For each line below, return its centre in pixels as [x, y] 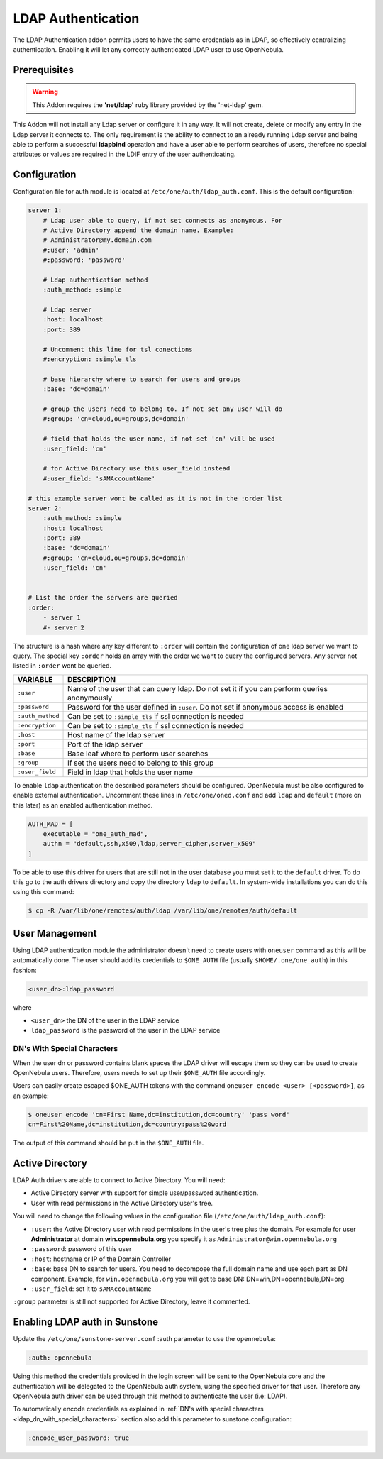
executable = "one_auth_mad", [95, 833]
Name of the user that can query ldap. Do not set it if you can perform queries [198, 688]
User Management [55, 933]
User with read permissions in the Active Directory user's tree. [122, 1203]
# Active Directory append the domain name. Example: [138, 230]
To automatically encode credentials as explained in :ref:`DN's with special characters [138, 1409]
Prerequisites [43, 70]
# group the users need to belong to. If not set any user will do [163, 409]
